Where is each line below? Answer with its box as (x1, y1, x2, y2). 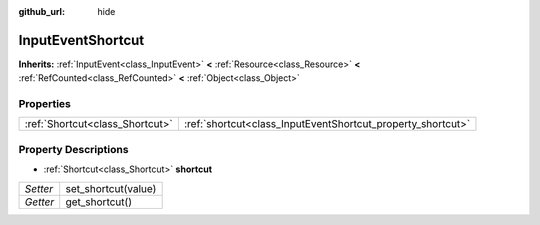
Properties (18, 97, 72, 111)
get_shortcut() (65, 195, 132, 209)
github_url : (18, 6, 65, 17)
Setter (24, 181, 54, 195)
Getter (24, 195, 55, 209)
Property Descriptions (18, 142, 129, 156)
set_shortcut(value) (65, 181, 157, 195)
